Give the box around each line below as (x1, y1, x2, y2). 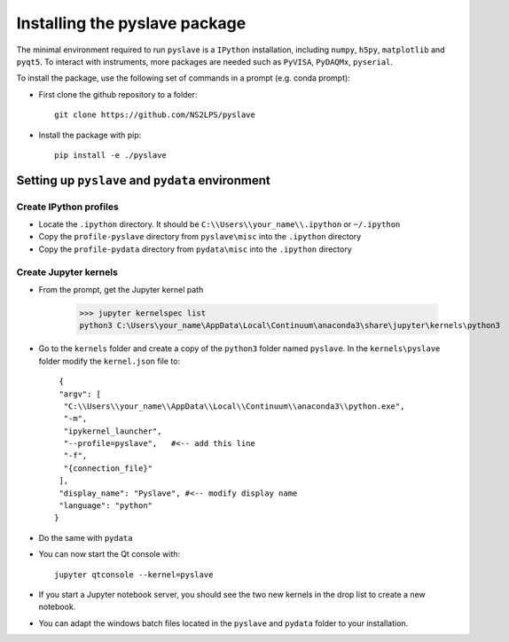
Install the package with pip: (38, 129, 142, 140)
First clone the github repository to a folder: (38, 89, 198, 99)
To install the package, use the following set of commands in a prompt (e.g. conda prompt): (16, 73, 350, 83)
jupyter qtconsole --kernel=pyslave (54, 569, 214, 580)
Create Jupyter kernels (16, 266, 119, 278)
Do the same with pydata (38, 532, 133, 543)
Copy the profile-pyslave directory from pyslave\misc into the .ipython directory (38, 231, 362, 242)
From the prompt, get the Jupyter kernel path (38, 284, 204, 294)
